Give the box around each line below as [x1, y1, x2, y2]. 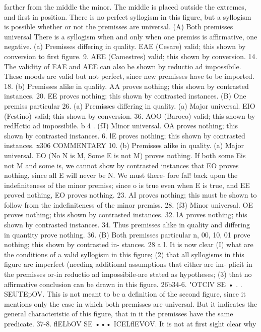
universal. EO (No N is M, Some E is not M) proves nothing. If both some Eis [4, 150, 246, 160]
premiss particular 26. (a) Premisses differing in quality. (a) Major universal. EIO [4, 100, 255, 111]
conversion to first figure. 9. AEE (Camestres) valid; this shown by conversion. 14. [4, 51, 257, 61]
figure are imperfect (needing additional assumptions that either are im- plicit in [4, 259, 252, 269]
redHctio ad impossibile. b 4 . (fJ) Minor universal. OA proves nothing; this [4, 120, 238, 131]
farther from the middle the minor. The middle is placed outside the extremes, [4, 2, 246, 12]
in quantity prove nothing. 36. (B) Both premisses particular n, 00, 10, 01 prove [4, 229, 250, 240]
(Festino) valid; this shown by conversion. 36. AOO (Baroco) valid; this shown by [4, 110, 255, 121]
